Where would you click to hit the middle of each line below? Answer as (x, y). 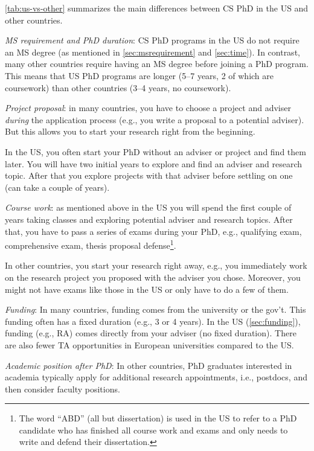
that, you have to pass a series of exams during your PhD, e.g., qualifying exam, (153, 231)
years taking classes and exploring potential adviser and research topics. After (149, 219)
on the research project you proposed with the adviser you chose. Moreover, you (153, 277)
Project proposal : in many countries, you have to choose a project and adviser (148, 108)
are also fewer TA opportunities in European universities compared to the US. (149, 344)
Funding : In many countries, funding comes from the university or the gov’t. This (155, 309)
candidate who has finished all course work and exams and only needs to (153, 430)
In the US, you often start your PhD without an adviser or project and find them (155, 151)
